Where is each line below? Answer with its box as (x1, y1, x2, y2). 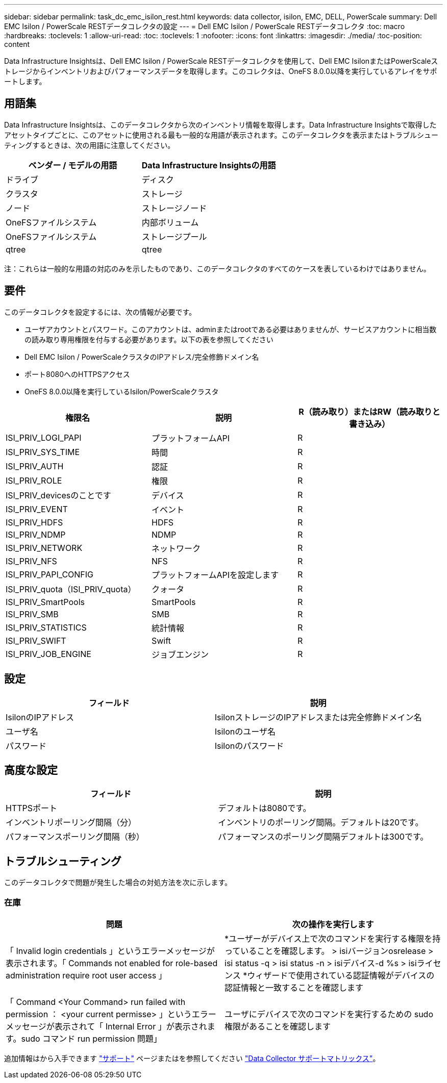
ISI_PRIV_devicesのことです (6, 490, 111, 500)
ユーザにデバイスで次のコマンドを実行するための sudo (225, 1009, 433, 1019)
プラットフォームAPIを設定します (151, 569, 279, 580)
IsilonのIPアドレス (6, 712, 74, 722)
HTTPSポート (6, 803, 58, 814)
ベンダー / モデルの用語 (28, 160, 117, 170)
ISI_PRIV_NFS (6, 556, 57, 566)
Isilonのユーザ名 (214, 726, 276, 737)
